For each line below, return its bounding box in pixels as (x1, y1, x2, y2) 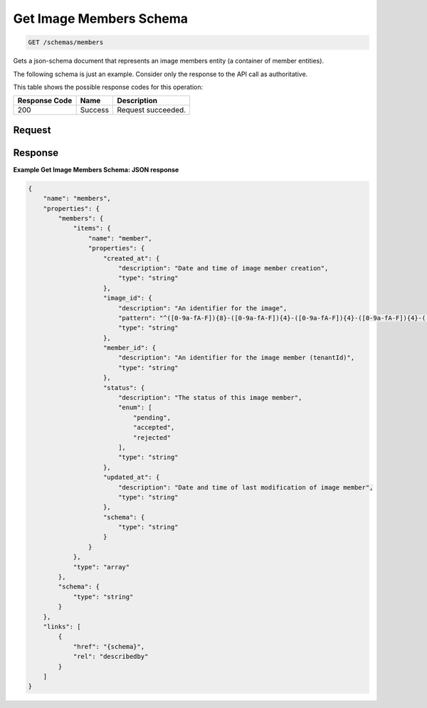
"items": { (73, 224, 112, 233)
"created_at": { (103, 254, 160, 263)
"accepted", (132, 423, 175, 432)
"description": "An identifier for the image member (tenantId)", (117, 354, 355, 362)
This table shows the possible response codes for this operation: (13, 83, 204, 91)
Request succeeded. (117, 105, 186, 115)
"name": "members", (43, 194, 112, 203)
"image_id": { (103, 294, 152, 302)
